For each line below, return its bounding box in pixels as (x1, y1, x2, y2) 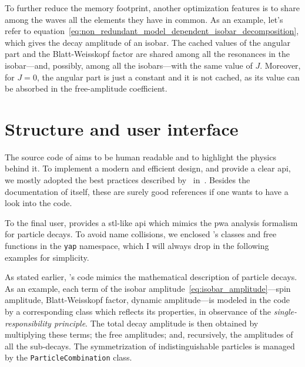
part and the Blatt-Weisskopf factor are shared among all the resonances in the (5, 48, 290, 60)
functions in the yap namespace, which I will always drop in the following (5, 240, 269, 252)
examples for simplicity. (5, 251, 89, 263)
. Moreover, (260, 59, 301, 71)
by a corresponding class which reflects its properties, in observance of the (5, 305, 272, 318)
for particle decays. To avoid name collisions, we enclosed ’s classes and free (5, 228, 277, 240)
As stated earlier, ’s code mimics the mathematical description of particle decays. (5, 271, 297, 283)
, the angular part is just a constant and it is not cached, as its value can (36, 70, 300, 83)
